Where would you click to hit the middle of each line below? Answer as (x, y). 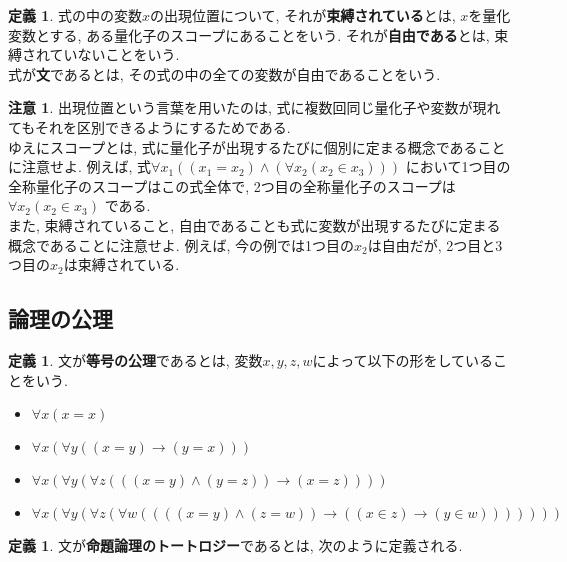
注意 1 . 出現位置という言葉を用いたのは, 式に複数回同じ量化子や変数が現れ (254, 107)
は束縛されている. (121, 264)
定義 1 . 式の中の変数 (75, 15)
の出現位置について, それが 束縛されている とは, (303, 15)
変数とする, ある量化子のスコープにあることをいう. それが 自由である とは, (249, 34)
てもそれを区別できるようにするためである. (149, 126)
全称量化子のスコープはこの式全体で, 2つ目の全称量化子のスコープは (232, 185)
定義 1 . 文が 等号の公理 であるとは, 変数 (135, 359)
